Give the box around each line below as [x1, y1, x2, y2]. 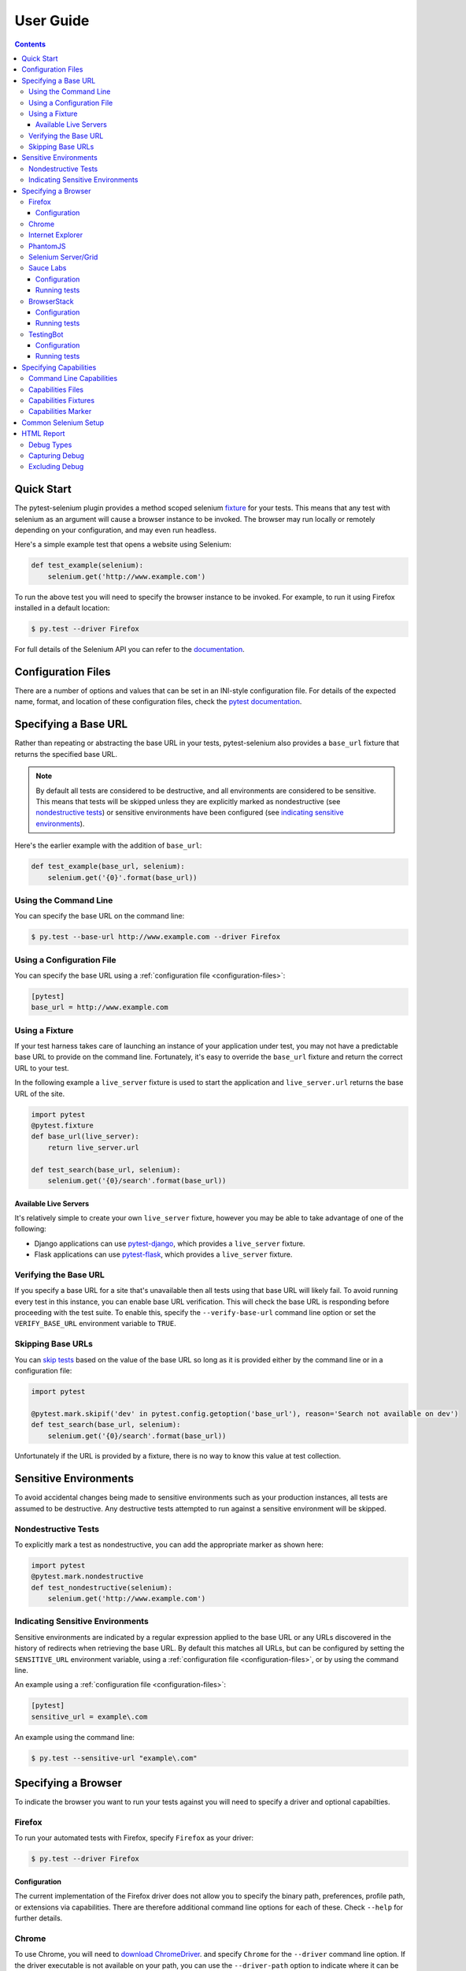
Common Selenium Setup [21, 418, 105, 427]
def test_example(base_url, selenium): [31, 862, 185, 871]
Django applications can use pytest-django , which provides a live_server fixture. [34, 1239, 305, 1248]
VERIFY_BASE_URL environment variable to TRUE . [14, 1319, 176, 1328]
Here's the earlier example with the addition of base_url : [14, 840, 202, 851]
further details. [14, 1913, 63, 1923]
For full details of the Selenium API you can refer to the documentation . [14, 645, 246, 654]
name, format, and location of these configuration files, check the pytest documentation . [14, 697, 302, 706]
